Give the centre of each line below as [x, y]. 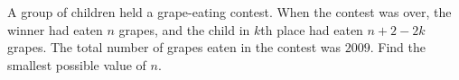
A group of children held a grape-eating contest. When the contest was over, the [229, 12]
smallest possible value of [77, 64]
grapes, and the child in [184, 29]
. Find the [398, 47]
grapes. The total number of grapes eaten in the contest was [174, 47]
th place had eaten [312, 29]
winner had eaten [55, 29]
